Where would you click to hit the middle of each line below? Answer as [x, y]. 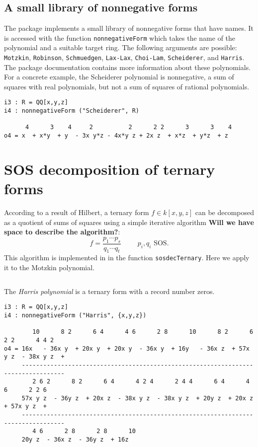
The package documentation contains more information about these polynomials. [128, 67]
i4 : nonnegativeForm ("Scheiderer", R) [72, 111]
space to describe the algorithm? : [62, 232]
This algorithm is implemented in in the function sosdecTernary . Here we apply [127, 258]
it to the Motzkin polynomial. [49, 267]
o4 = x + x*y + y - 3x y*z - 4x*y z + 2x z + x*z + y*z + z [116, 136]
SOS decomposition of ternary [110, 169]
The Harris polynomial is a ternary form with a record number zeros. [109, 291]
